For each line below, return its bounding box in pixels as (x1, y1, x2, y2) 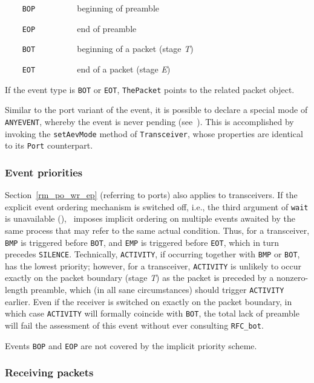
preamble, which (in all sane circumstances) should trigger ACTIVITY (30, 283, 284, 296)
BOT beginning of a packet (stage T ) (22, 42, 194, 55)
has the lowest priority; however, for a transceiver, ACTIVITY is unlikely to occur (5, 259, 301, 272)
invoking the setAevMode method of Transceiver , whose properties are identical (5, 127, 303, 140)
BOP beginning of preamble (22, 2, 159, 14)
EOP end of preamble (22, 22, 137, 34)
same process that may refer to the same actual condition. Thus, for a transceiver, (5, 224, 310, 236)
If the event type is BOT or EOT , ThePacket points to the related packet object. (5, 83, 295, 95)
